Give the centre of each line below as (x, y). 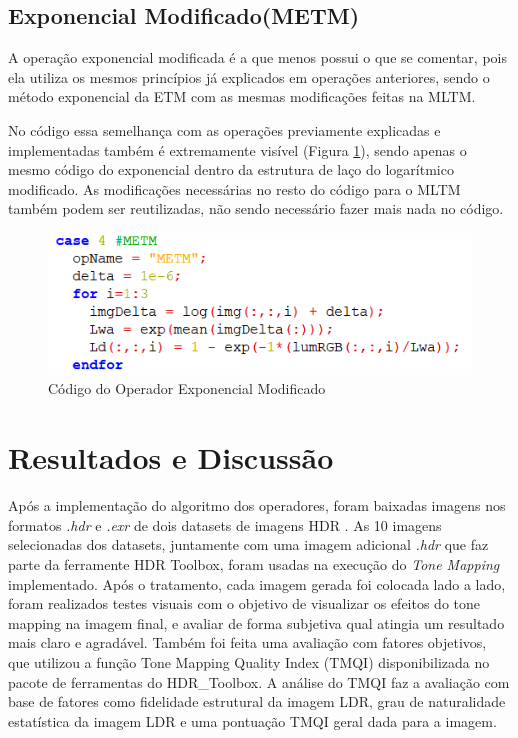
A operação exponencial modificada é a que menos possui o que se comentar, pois (257, 57)
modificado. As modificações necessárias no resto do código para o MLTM (234, 188)
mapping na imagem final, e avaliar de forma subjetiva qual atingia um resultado (256, 622)
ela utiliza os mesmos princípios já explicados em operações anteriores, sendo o (249, 76)
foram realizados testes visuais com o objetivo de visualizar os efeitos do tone (244, 603)
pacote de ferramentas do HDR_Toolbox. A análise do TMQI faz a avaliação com (259, 681)
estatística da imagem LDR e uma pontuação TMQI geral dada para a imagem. (252, 720)
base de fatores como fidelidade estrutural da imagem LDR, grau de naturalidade (257, 701)
